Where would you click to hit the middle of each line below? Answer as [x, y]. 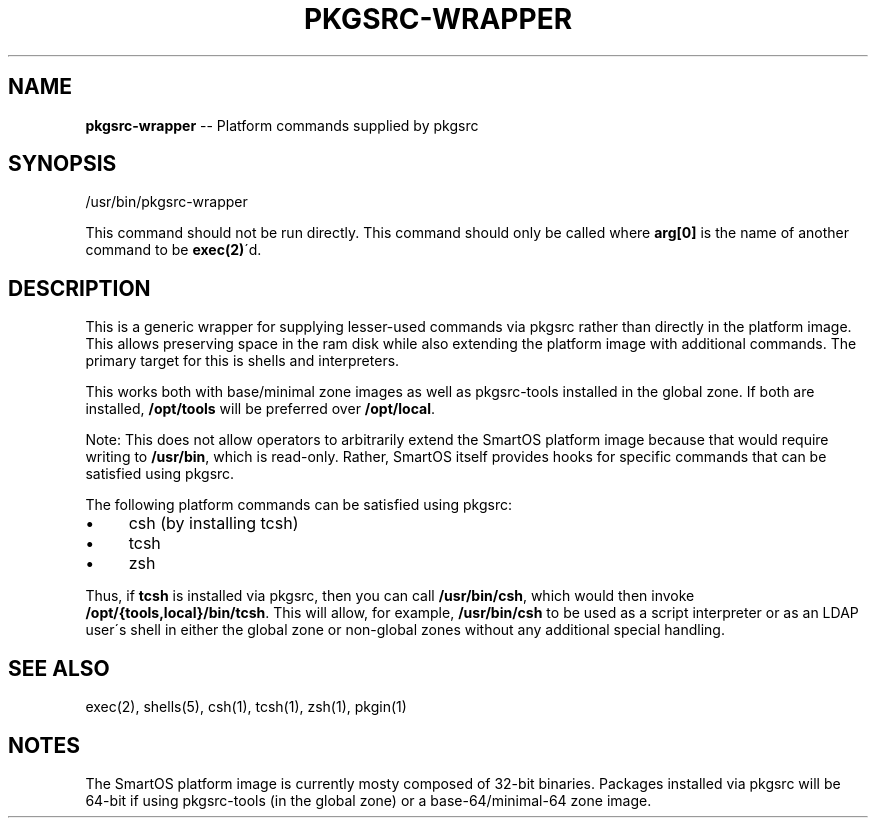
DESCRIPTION [79, 288]
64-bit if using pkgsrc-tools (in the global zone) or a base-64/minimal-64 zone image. [368, 800]
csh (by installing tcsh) [213, 523]
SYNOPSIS [62, 164]
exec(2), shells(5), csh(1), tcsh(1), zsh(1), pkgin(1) [246, 707]
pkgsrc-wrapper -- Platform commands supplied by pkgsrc [282, 125]
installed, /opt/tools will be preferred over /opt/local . [260, 409]
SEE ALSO [59, 668]
